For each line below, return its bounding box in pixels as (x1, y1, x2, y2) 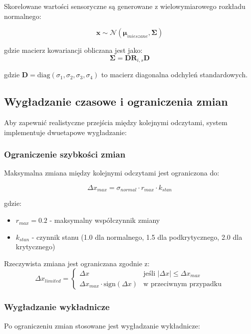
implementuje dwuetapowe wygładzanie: (4, 127, 127, 137)
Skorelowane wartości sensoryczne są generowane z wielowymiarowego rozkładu (4, 1, 246, 11)
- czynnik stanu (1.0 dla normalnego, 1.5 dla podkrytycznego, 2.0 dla (31, 231, 243, 242)
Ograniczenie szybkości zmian (4, 148, 126, 161)
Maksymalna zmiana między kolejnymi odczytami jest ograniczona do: (4, 167, 220, 178)
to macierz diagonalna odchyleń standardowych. (101, 69, 248, 80)
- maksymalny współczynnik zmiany (49, 215, 160, 225)
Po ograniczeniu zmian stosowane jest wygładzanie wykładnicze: (4, 320, 200, 331)
